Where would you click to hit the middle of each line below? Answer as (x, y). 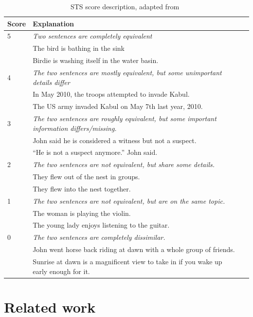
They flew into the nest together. (82, 188)
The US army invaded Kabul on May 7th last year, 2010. (118, 106)
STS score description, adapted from (125, 6)
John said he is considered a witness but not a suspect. (115, 140)
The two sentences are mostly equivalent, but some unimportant (127, 72)
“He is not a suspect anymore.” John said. (95, 152)
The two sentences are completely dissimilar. (99, 237)
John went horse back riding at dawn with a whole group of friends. (134, 249)
